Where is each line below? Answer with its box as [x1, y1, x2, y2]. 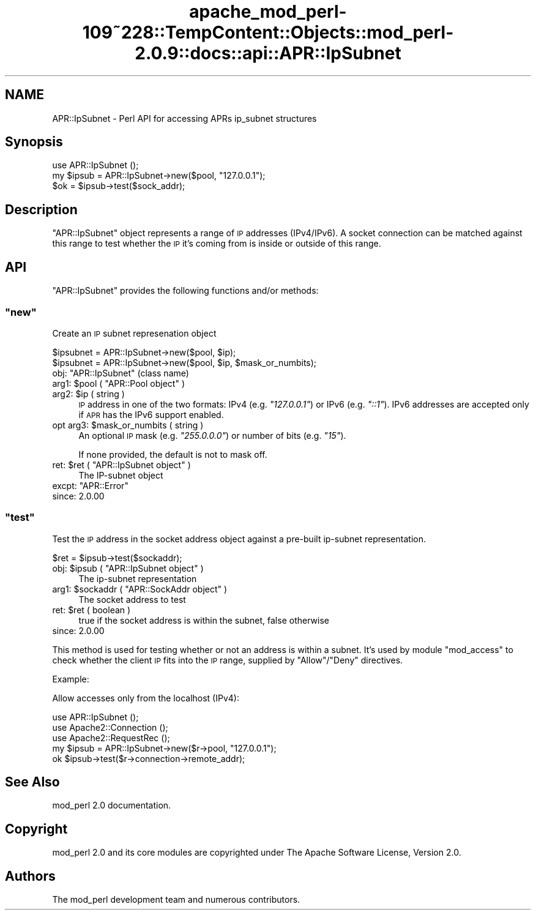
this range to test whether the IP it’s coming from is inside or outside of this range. [52, 238, 381, 249]
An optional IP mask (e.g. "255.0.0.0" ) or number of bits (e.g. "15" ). [78, 430, 346, 441]
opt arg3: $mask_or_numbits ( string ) [52, 419, 204, 430]
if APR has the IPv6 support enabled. [78, 409, 224, 420]
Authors [5, 868, 56, 884]
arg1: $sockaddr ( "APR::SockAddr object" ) [52, 583, 228, 594]
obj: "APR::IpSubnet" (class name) [52, 367, 189, 378]
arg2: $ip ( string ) [52, 388, 125, 399]
